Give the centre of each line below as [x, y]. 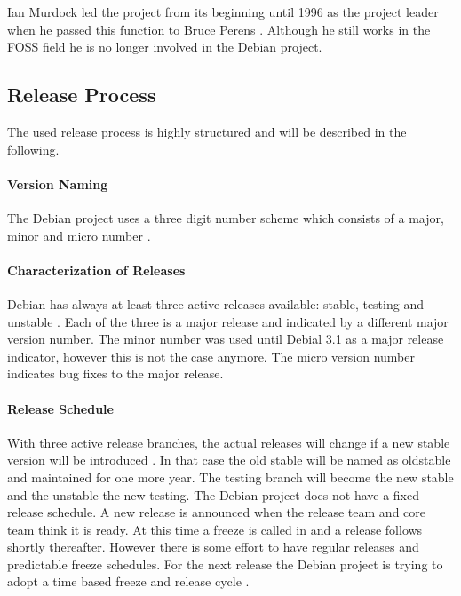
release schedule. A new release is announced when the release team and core [217, 512]
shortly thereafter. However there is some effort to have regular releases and [213, 547]
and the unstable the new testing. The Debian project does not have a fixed [214, 494]
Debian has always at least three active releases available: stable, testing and [215, 303]
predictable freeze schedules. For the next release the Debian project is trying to [225, 564]
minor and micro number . [79, 235]
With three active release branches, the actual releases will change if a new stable [229, 442]
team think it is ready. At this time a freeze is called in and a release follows [215, 529]
